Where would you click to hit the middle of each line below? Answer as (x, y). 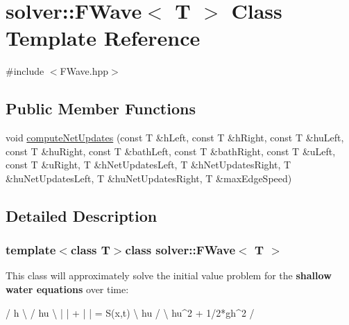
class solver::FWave (180, 250)
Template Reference (103, 38)
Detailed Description (82, 215)
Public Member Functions (101, 108)
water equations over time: (67, 289)
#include (25, 71)
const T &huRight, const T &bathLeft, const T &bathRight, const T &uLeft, (171, 151)
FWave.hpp (84, 71)
